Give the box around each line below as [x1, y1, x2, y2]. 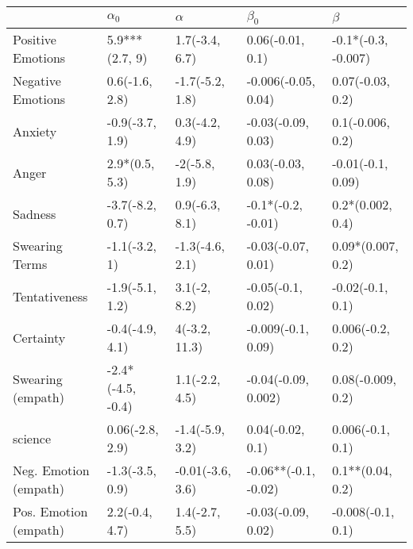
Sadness [13, 204, 56, 223]
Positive [13, 30, 56, 49]
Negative [13, 71, 61, 90]
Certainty [13, 328, 66, 347]
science [13, 428, 52, 447]
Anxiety [13, 121, 57, 140]
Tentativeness [13, 286, 88, 305]
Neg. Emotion [13, 461, 90, 480]
